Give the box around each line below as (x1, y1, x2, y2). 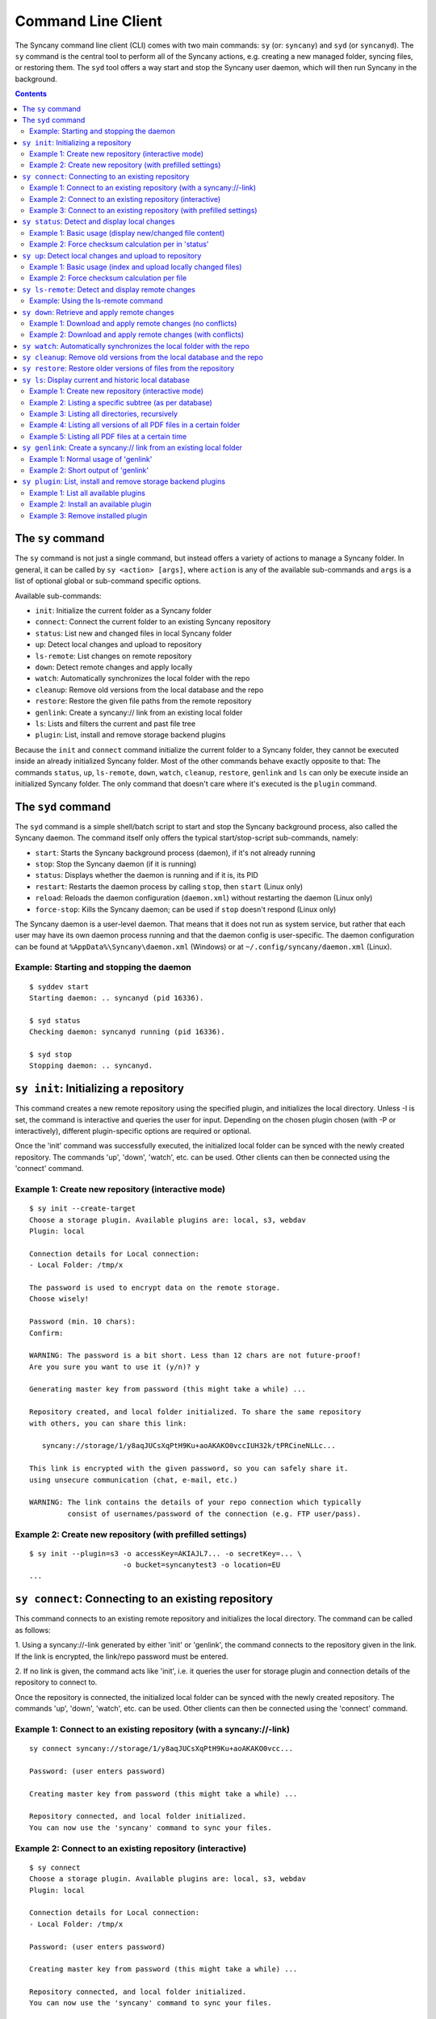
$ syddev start (29, 982, 90, 991)
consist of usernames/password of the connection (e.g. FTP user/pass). (67, 1509, 362, 1518)
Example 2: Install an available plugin (29, 499, 152, 509)
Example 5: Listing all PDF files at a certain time (29, 431, 187, 441)
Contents (15, 89, 48, 99)
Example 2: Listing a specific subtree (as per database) (29, 397, 213, 407)
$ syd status (29, 1016, 81, 1025)
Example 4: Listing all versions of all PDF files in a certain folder (29, 420, 241, 430)
